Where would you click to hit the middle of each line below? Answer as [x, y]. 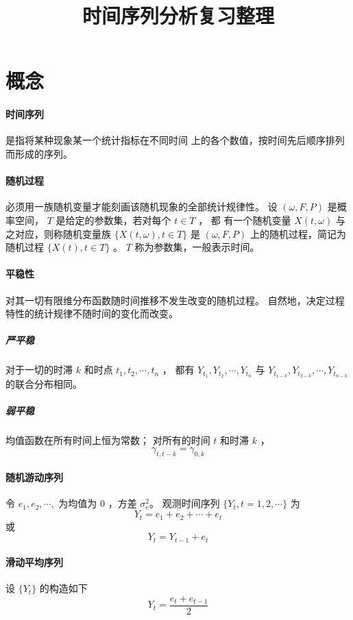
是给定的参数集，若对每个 [113, 220]
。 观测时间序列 [185, 503]
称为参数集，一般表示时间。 [197, 247]
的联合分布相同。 [44, 384]
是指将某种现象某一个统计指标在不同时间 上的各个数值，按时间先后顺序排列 [175, 140]
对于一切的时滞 [39, 370]
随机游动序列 [34, 477]
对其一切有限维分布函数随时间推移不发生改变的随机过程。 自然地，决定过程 [175, 300]
